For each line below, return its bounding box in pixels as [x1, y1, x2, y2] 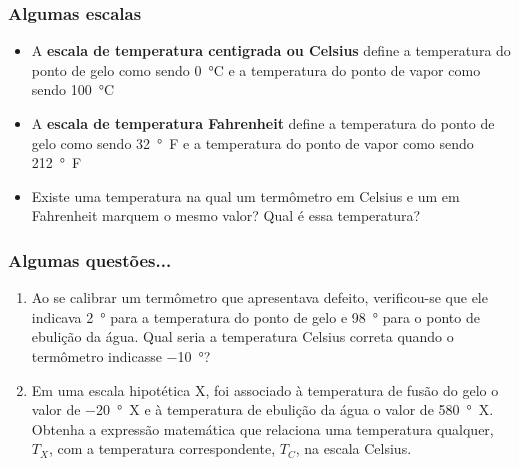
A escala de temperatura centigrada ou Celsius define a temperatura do [31, 40, 511, 61]
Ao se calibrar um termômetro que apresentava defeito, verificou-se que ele [31, 287, 488, 308]
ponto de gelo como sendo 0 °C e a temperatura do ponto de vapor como [31, 59, 481, 80]
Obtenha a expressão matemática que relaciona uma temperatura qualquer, [31, 418, 494, 439]
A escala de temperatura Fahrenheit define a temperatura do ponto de [31, 113, 495, 133]
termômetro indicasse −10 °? [31, 345, 211, 366]
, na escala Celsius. [295, 438, 412, 459]
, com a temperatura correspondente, [48, 438, 276, 459]
